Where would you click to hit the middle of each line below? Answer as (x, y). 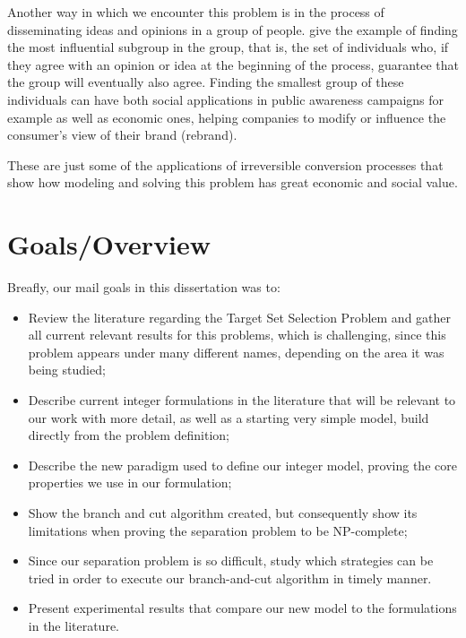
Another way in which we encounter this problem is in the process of (196, 12)
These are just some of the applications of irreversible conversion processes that (225, 164)
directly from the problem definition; (129, 435)
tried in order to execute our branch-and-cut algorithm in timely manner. (230, 578)
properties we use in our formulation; (130, 483)
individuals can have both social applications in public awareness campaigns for (226, 99)
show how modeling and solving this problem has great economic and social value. (233, 182)
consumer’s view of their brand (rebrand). (122, 135)
